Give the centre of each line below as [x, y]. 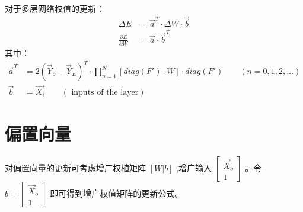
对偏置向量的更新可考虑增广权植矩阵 [75, 168]
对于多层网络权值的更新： [55, 8]
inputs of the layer [105, 93]
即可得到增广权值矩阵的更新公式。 [117, 193]
